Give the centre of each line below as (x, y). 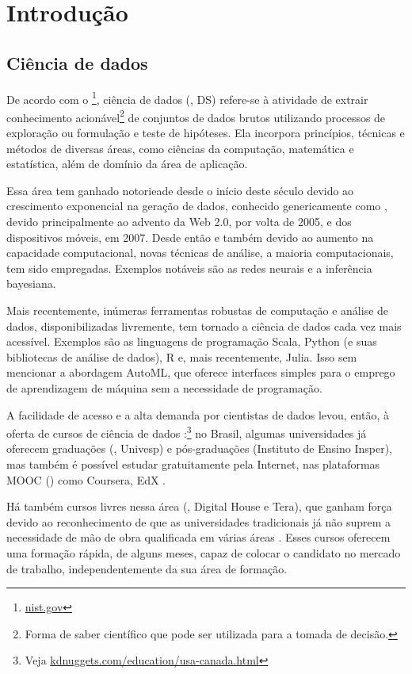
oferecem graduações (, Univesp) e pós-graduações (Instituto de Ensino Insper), (199, 448)
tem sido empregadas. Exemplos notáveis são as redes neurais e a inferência (189, 268)
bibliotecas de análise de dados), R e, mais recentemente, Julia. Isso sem (182, 356)
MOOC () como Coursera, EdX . (86, 479)
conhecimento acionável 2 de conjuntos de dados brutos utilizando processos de (196, 116)
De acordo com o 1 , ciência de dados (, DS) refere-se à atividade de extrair (187, 98)
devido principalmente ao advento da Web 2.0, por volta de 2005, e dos (179, 222)
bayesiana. (31, 283)
